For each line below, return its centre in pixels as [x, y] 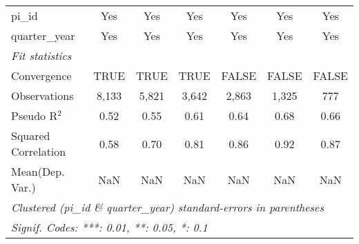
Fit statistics [41, 55]
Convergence [41, 75]
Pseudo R [35, 115]
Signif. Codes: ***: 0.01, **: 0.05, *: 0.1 [109, 227]
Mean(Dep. [38, 171]
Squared [31, 135]
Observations [42, 95]
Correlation [39, 151]
